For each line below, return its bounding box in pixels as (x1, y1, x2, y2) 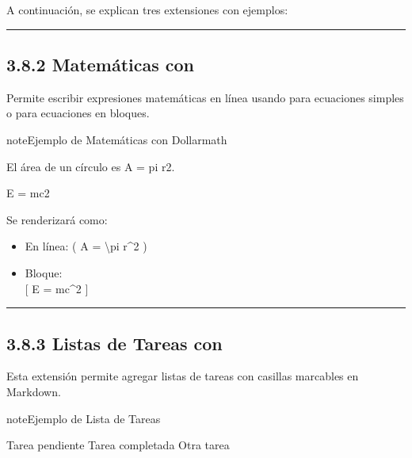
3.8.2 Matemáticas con (6, 52, 195, 76)
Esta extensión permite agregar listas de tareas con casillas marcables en (6, 368, 359, 384)
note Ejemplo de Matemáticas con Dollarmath (6, 131, 227, 147)
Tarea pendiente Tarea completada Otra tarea (6, 437, 230, 453)
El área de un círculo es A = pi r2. (6, 158, 175, 174)
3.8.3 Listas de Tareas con (6, 330, 223, 355)
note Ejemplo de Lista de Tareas (6, 410, 161, 426)
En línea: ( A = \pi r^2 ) (25, 238, 147, 254)
